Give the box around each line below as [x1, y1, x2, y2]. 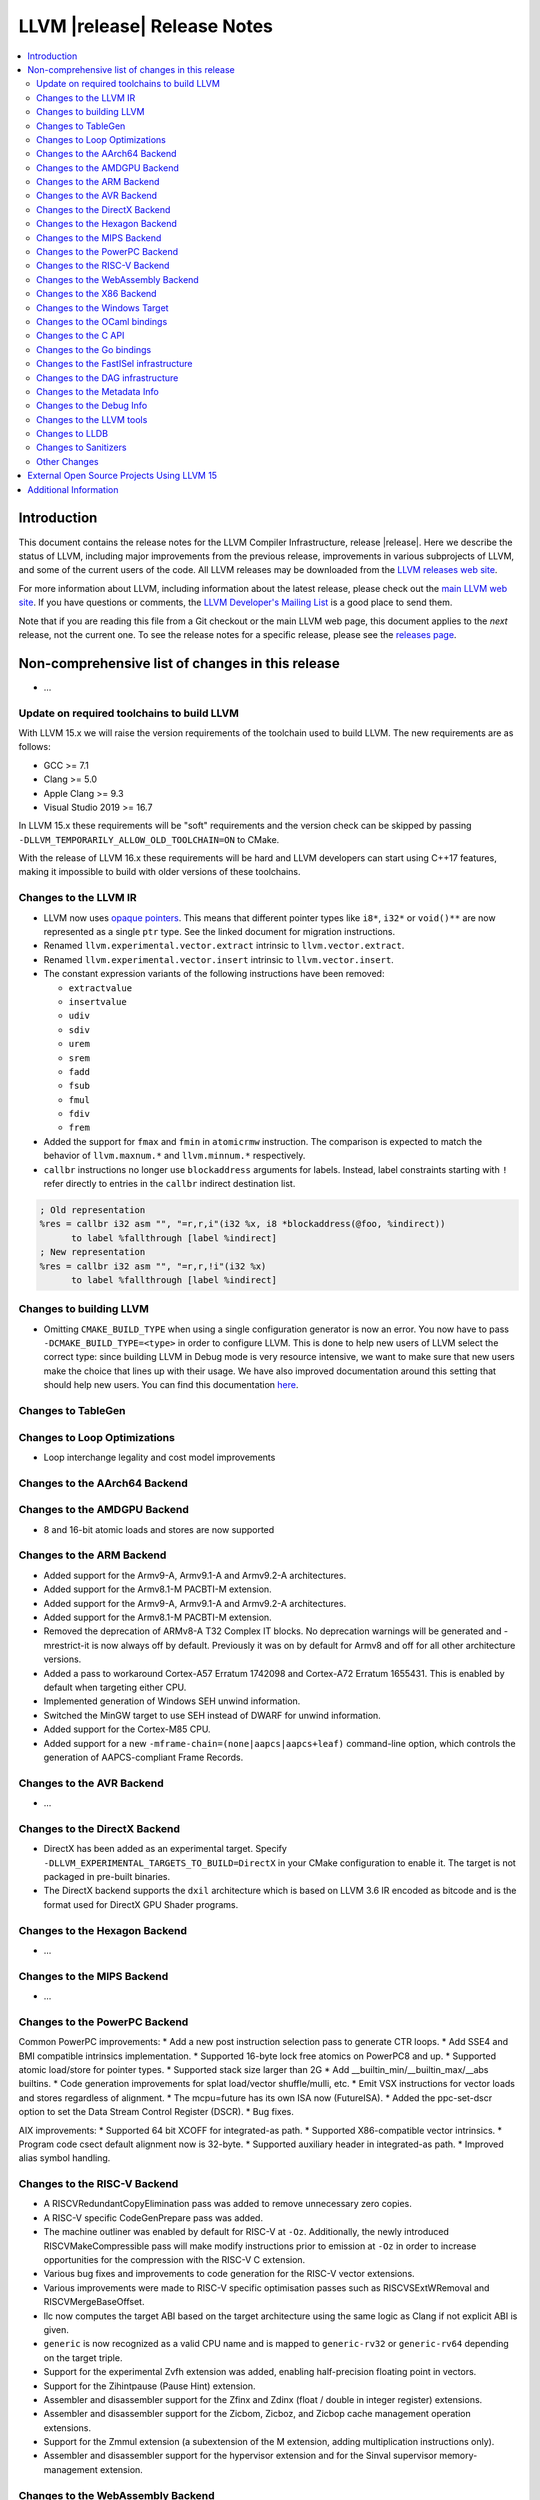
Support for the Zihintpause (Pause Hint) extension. [43, 2380, 256, 2392]
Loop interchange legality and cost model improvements [43, 1451, 276, 1463]
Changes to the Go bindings [36, 343, 152, 355]
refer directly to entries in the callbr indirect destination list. [43, 1178, 296, 1190]
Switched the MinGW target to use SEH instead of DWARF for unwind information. [43, 1709, 382, 1721]
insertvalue [68, 996, 127, 1007]
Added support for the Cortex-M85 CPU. [43, 1723, 211, 1735]
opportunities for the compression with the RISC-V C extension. [43, 2253, 306, 2265]
